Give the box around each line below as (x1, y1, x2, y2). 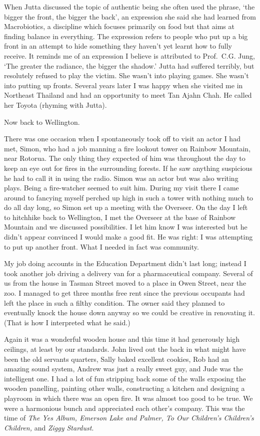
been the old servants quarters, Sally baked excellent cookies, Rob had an (4, 353, 229, 364)
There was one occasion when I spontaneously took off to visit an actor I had (4, 133, 240, 144)
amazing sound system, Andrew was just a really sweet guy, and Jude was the (4, 363, 243, 374)
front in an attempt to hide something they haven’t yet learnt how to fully (4, 41, 232, 51)
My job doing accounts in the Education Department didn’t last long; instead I (4, 258, 246, 269)
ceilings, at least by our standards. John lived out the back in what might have (4, 344, 246, 354)
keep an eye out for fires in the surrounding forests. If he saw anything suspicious (4, 162, 252, 173)
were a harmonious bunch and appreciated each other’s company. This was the (4, 402, 245, 413)
